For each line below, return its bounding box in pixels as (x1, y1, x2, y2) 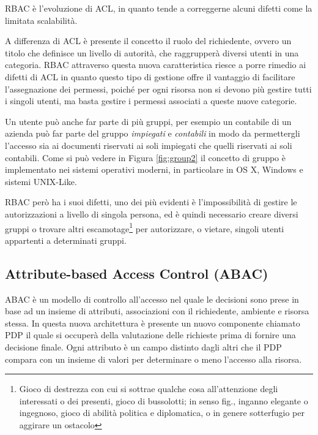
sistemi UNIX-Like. (5, 175, 77, 187)
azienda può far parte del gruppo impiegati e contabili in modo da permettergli (5, 127, 300, 140)
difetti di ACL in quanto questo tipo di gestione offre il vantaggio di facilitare (5, 70, 295, 83)
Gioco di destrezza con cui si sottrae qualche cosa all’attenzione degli (19, 382, 278, 395)
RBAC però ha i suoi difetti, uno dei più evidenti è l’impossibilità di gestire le (5, 195, 297, 208)
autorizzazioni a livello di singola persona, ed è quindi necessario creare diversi (5, 207, 298, 220)
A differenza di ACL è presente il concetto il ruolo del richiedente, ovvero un (5, 34, 292, 47)
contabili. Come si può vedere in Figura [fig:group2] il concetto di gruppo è (5, 151, 286, 164)
